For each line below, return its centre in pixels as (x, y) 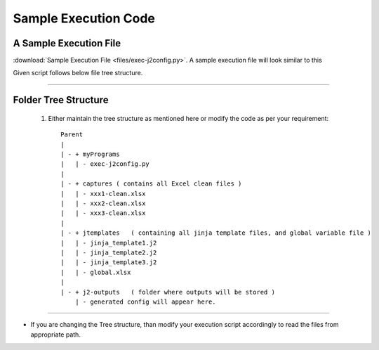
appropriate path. (55, 335)
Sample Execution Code (84, 18)
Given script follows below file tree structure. (78, 73)
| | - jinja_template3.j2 (109, 262)
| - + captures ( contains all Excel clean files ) (151, 184)
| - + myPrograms (90, 154)
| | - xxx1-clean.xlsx (103, 194)
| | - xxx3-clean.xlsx (103, 213)
